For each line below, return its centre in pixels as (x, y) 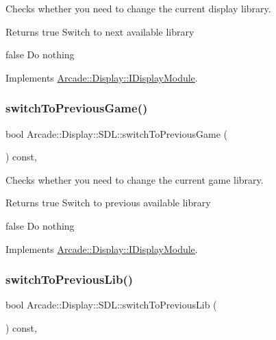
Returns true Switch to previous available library (108, 203)
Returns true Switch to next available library (100, 31)
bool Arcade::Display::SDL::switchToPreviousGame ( (117, 133)
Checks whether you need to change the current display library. (138, 8)
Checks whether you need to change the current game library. (135, 179)
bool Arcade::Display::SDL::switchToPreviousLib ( (111, 305)
